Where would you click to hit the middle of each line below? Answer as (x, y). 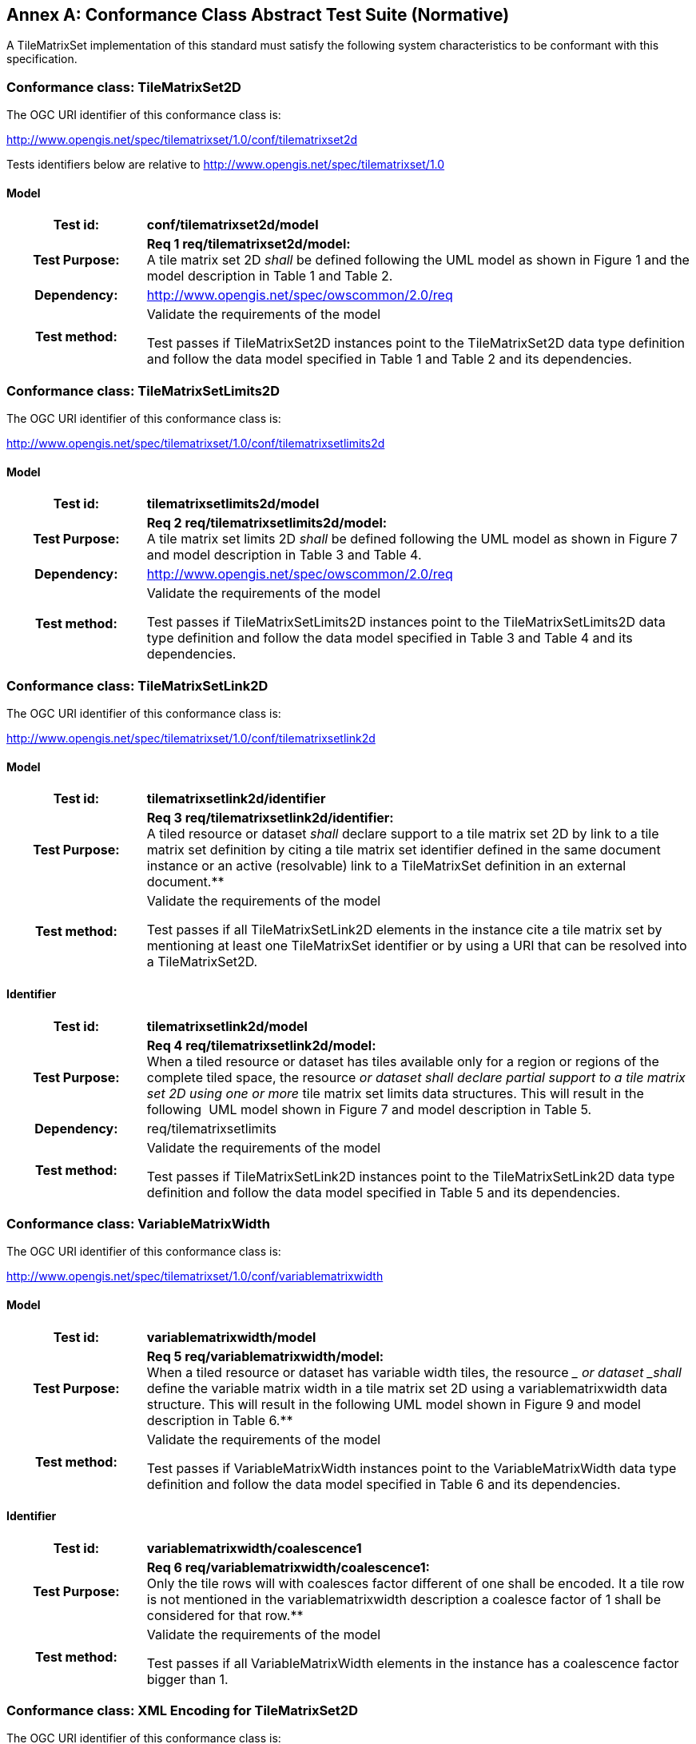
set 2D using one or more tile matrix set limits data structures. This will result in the (395, 1093)
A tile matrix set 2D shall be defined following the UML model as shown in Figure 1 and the (418, 260)
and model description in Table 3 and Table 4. (284, 555)
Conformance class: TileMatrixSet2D (124, 87)
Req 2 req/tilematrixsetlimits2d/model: (267, 523)
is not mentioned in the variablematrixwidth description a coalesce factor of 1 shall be (404, 1599)
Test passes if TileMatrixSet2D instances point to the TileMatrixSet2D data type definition (416, 343)
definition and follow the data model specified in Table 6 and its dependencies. (384, 1484)
